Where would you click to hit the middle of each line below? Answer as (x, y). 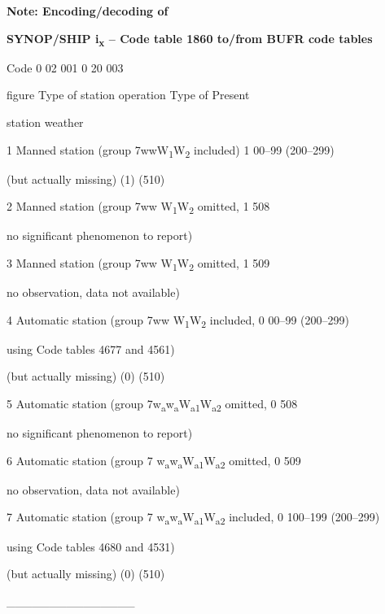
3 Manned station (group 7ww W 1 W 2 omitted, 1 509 (138, 263)
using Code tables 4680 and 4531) (91, 546)
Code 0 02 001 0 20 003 (65, 67)
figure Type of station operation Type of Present (128, 95)
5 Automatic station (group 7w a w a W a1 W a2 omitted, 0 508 (152, 404)
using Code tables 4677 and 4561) (91, 348)
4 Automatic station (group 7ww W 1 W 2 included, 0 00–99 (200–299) (178, 320)
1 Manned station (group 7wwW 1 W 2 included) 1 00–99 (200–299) (171, 150)
